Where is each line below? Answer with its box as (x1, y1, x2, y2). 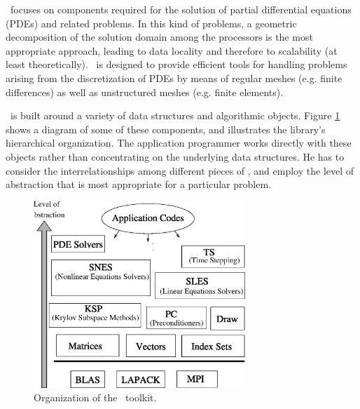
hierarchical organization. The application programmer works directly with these (6, 135, 352, 150)
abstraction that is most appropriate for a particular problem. (6, 177, 271, 192)
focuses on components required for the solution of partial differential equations (10, 2, 352, 16)
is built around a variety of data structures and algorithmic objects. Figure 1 (10, 108, 340, 123)
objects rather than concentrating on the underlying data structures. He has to (6, 149, 345, 163)
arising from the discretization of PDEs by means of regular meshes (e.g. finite (6, 70, 342, 85)
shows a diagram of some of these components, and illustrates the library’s (6, 121, 326, 136)
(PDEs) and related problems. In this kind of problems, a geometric (6, 15, 297, 30)
